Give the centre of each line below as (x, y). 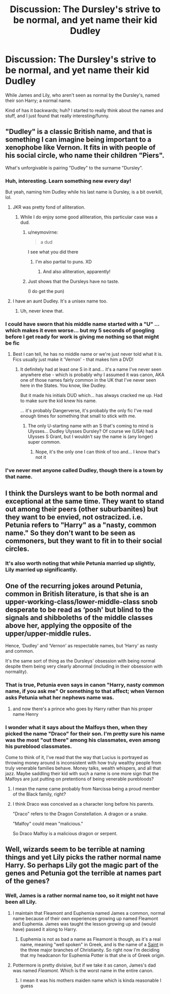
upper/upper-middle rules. (48, 633)
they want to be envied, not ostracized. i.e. (74, 517)
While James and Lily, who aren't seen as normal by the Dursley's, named (82, 95)
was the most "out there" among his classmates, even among (83, 740)
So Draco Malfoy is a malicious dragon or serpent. (65, 833)
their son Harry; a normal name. (39, 101)
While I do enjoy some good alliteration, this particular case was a (89, 217)
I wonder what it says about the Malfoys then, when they (77, 727)
